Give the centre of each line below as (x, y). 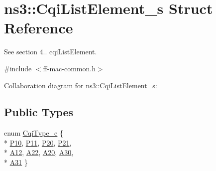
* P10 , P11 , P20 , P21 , (38, 142)
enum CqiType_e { (34, 133)
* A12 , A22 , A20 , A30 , (39, 152)
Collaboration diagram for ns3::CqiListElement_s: (81, 85)
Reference (39, 28)
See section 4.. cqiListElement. (51, 52)
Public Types (39, 112)
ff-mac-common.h (69, 68)
